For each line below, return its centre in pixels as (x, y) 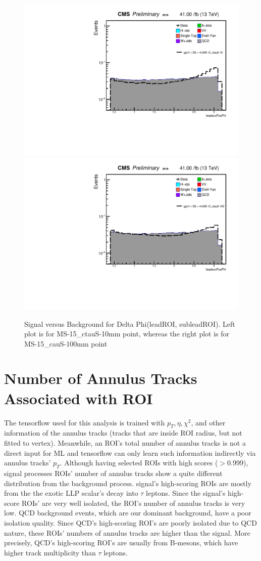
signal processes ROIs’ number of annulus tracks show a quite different (113, 473)
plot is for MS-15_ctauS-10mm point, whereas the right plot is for (127, 334)
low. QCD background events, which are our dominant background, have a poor (128, 513)
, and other (208, 422)
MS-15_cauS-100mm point (66, 343)
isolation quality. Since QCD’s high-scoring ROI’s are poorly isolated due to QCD (130, 522)
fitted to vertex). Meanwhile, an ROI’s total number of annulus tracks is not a (125, 442)
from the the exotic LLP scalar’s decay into (71, 493)
